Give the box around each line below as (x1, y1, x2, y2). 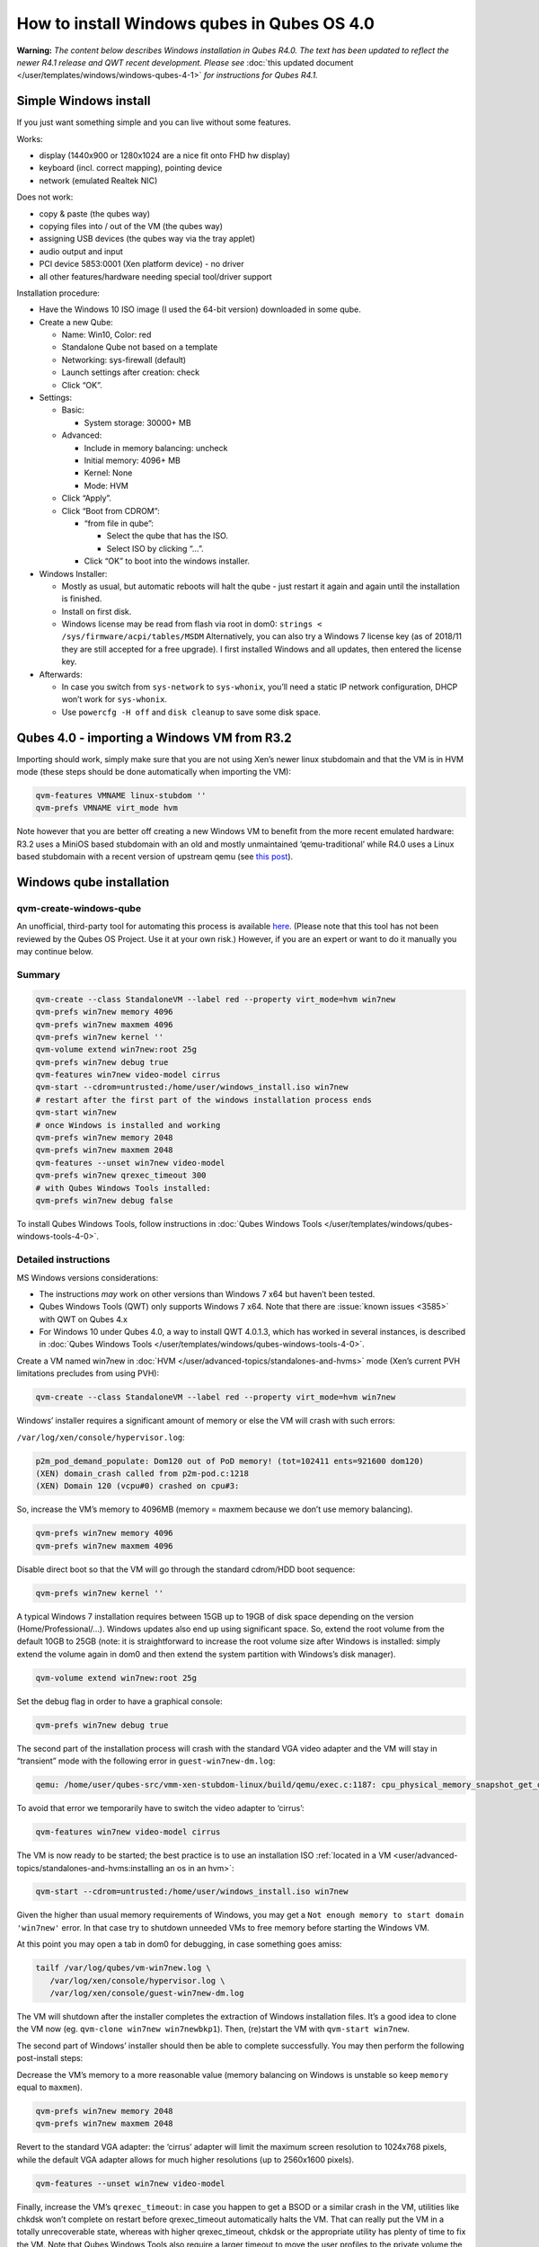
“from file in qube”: (84, 518, 155, 528)
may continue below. (16, 946, 93, 957)
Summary (16, 968, 61, 981)
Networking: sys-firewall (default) (61, 354, 187, 365)
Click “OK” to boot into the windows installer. (84, 555, 251, 566)
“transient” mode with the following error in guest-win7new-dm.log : (16, 1755, 276, 1766)
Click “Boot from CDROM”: (61, 505, 161, 516)
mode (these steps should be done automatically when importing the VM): (16, 767, 292, 777)
